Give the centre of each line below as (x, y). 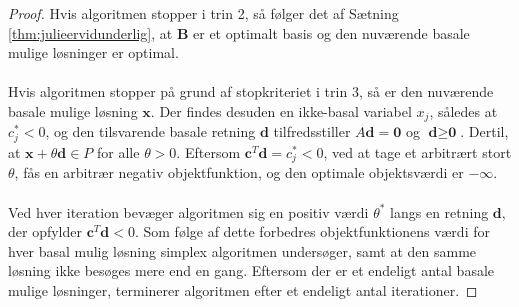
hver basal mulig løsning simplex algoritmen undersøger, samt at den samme (242, 250)
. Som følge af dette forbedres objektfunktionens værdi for (312, 231)
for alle (118, 151)
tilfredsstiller (312, 131)
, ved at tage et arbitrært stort (417, 151)
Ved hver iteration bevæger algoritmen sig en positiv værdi (188, 211)
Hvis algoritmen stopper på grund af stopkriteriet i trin (178, 91)
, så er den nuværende (426, 91)
